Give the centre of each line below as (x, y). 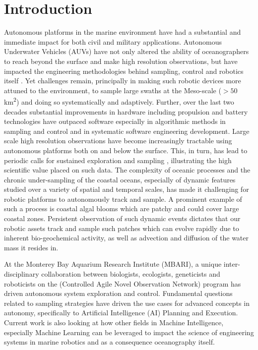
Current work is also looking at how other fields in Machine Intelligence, (114, 322)
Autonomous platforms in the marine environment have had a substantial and (123, 32)
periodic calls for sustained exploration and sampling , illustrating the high (118, 160)
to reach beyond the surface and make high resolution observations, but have (121, 61)
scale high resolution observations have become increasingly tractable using (118, 141)
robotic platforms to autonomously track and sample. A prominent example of (123, 199)
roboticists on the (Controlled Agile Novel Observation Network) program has (123, 283)
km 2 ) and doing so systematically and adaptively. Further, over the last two (119, 101)
